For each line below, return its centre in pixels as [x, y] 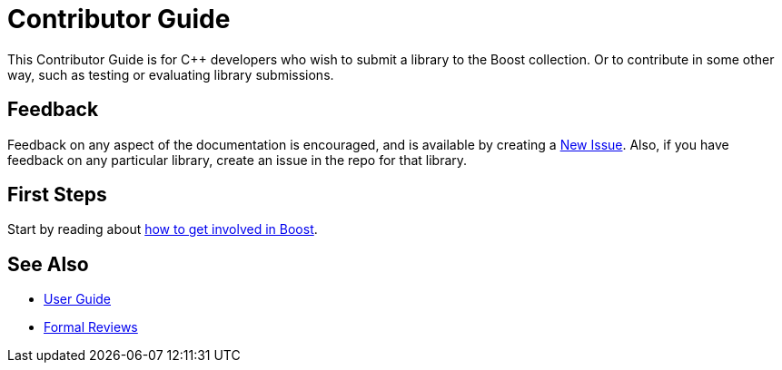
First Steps [57, 195]
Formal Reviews [91, 327]
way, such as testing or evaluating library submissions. [171, 74]
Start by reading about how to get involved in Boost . [163, 229]
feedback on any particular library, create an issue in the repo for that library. [238, 160]
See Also [48, 264]
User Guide [78, 299]
